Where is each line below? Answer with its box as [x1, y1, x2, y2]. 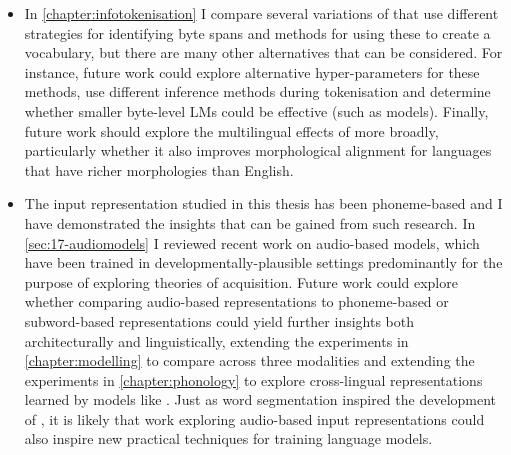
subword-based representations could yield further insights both [24, 310, 414, 331]
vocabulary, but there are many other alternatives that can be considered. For [24, 42, 503, 63]
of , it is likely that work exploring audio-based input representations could [24, 408, 485, 429]
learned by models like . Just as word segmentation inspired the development [24, 389, 497, 410]
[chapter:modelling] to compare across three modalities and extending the [24, 350, 475, 371]
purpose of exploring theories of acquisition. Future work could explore [24, 271, 458, 292]
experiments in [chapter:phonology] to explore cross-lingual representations [24, 369, 483, 390]
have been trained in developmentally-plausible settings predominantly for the [24, 252, 503, 273]
